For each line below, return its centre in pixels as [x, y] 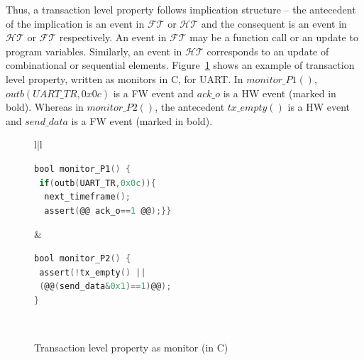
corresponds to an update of [268, 51]
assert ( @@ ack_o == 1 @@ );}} [108, 211]
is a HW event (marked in [280, 93]
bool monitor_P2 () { [83, 258]
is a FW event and [154, 93]
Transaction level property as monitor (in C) [131, 347]
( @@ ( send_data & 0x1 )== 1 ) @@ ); [105, 287]
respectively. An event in [113, 37]
